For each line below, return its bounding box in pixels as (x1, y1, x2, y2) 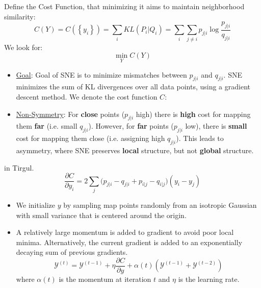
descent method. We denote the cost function (16, 91, 158, 102)
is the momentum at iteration (59, 273, 151, 284)
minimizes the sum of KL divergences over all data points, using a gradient (16, 81, 250, 92)
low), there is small (185, 121, 247, 131)
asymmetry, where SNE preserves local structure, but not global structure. (16, 145, 254, 155)
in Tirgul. (4, 162, 34, 173)
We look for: (4, 41, 43, 52)
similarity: (4, 11, 36, 21)
